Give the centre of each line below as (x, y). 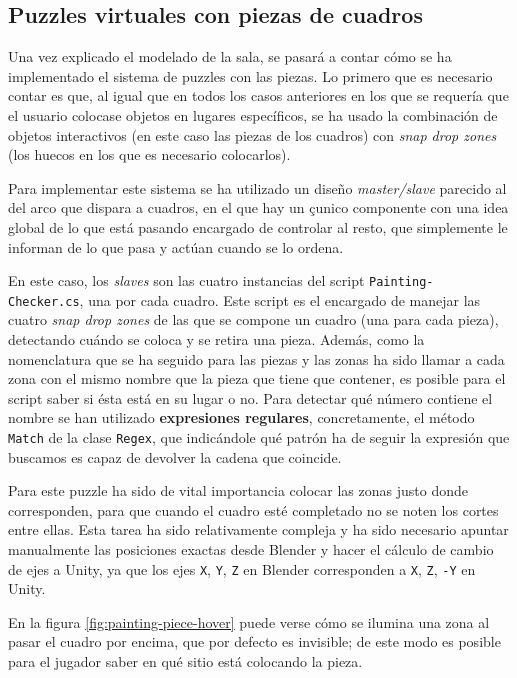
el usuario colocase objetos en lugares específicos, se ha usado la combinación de (253, 114)
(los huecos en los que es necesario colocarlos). (149, 154)
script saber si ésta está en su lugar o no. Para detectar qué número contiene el (250, 397)
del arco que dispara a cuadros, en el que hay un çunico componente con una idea (258, 207)
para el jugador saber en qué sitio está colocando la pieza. (185, 661)
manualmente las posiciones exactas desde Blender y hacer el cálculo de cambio (251, 549)
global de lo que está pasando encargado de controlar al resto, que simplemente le (258, 226)
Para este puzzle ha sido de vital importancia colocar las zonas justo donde (238, 490)
